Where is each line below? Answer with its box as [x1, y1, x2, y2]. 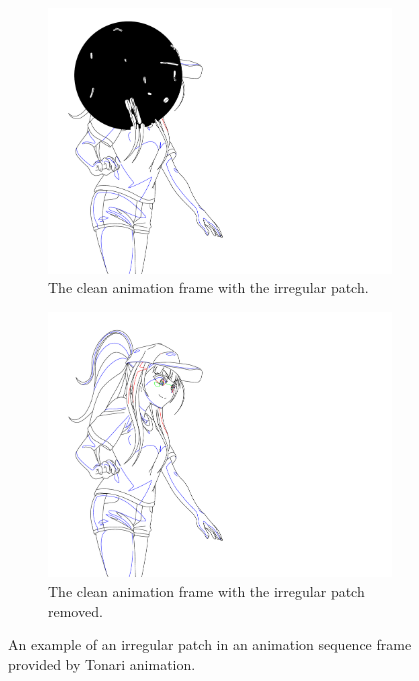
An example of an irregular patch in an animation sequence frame [8, 634, 412, 655]
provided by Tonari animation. [8, 653, 196, 674]
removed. [48, 600, 103, 621]
